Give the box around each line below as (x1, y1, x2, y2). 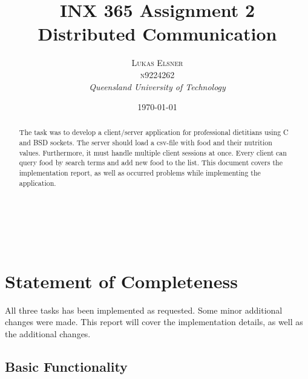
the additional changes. (5, 327, 91, 340)
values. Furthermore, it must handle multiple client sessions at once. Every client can (19, 147, 287, 157)
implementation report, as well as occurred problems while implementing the (19, 168, 261, 178)
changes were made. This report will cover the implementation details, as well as (5, 315, 303, 328)
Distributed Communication (38, 21, 277, 46)
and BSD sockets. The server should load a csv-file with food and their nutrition (19, 137, 272, 148)
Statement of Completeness (5, 268, 238, 293)
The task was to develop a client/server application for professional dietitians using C (19, 127, 289, 137)
